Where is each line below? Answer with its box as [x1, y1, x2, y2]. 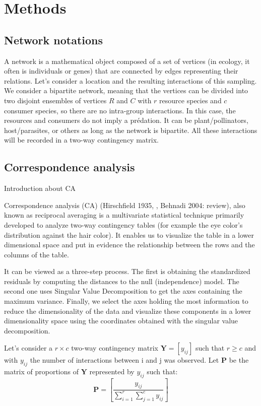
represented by [89, 366, 135, 377]
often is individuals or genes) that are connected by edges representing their [4, 65, 238, 76]
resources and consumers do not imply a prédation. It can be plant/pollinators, [4, 115, 248, 125]
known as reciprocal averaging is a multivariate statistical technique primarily [4, 210, 244, 220]
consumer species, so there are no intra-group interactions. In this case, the [4, 105, 236, 115]
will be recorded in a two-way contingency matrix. [4, 134, 159, 145]
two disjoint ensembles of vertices [4, 95, 107, 105]
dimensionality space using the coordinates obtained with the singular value [4, 315, 238, 326]
